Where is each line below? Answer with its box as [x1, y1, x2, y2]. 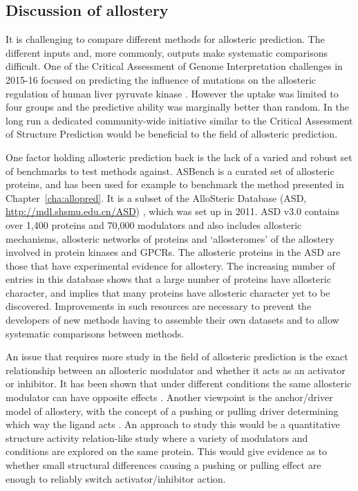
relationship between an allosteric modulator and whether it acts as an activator [6, 362, 346, 377]
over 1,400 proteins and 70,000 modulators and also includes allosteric [6, 217, 302, 232]
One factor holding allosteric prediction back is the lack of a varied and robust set [6, 149, 352, 164]
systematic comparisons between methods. [6, 326, 185, 340]
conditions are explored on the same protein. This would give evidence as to [6, 444, 328, 458]
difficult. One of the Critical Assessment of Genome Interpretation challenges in [6, 59, 343, 73]
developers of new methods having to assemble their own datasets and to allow [6, 313, 339, 327]
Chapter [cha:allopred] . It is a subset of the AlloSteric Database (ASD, [6, 190, 307, 205]
